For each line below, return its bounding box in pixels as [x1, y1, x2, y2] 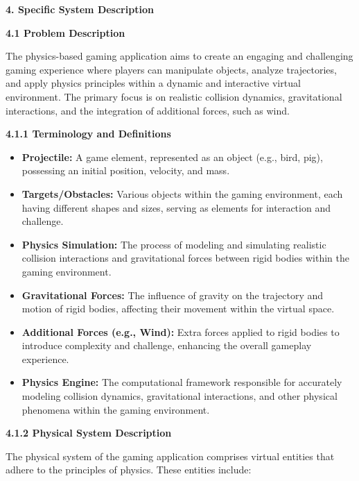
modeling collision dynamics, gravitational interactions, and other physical [21, 389, 338, 403]
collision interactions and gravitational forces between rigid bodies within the [21, 251, 350, 265]
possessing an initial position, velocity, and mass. [21, 163, 230, 178]
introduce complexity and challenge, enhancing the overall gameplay [21, 338, 312, 353]
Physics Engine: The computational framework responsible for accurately [21, 375, 342, 389]
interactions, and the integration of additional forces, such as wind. [6, 103, 290, 117]
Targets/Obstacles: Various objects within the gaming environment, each [21, 186, 343, 201]
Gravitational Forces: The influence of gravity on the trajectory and [21, 287, 324, 302]
